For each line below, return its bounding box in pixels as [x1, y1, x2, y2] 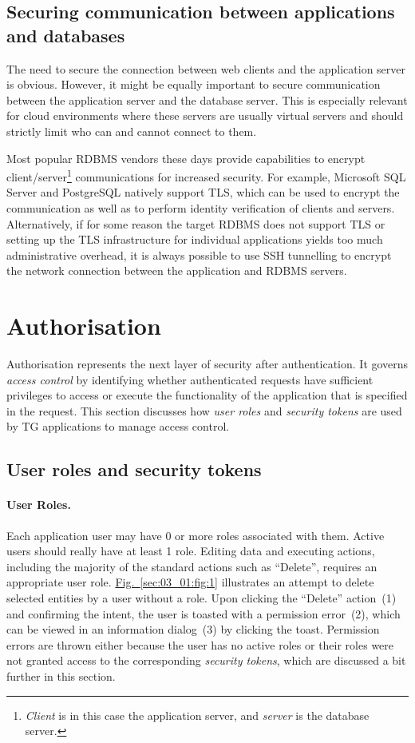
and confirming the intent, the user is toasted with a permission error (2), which [6, 605, 401, 622]
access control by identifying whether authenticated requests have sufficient [6, 371, 373, 387]
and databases [6, 22, 125, 47]
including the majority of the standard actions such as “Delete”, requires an [6, 558, 377, 574]
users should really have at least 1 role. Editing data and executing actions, [6, 542, 375, 559]
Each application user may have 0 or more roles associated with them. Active [6, 526, 385, 543]
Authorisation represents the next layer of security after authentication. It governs [6, 356, 409, 372]
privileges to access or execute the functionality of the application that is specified [6, 387, 408, 403]
